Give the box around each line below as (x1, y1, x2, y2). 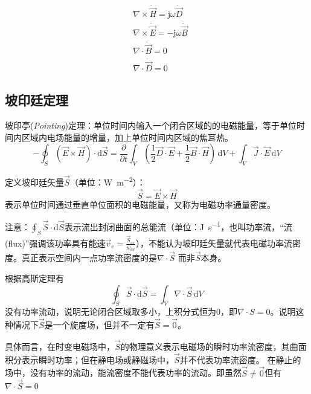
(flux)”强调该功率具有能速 (5, 236, 106, 249)
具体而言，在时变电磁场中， (5, 340, 115, 352)
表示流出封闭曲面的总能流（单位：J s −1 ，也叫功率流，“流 (64, 219, 292, 233)
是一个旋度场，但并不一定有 (44, 318, 155, 331)
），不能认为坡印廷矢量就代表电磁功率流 (135, 236, 292, 249)
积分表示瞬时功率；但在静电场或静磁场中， (5, 353, 174, 366)
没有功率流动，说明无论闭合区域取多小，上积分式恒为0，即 (5, 305, 237, 318)
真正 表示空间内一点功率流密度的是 (21, 251, 157, 264)
